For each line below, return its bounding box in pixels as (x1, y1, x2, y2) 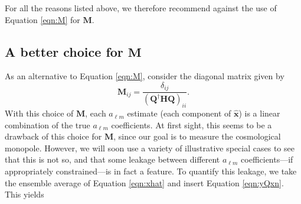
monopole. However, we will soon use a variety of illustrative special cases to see (5, 141, 295, 154)
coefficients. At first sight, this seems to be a (111, 118, 272, 131)
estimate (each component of (127, 107, 231, 119)
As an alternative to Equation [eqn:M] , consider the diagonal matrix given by (5, 70, 284, 82)
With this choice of (5, 107, 74, 119)
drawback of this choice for (5, 130, 102, 143)
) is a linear (238, 107, 280, 119)
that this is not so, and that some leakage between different (5, 153, 220, 166)
